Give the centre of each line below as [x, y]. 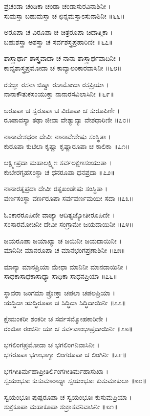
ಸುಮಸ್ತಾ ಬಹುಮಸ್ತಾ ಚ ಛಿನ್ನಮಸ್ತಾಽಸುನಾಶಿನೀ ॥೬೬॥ [64, 15]
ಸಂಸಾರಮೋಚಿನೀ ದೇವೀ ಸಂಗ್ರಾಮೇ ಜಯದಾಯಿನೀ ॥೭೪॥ [69, 224]
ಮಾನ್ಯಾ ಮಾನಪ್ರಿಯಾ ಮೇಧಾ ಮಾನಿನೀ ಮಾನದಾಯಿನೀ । [66, 266]
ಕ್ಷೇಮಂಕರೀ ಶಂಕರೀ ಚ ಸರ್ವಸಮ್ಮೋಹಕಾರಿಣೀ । [56, 319]
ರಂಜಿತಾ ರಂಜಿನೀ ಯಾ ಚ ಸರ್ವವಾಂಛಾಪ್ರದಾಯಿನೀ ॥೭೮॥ [69, 328]
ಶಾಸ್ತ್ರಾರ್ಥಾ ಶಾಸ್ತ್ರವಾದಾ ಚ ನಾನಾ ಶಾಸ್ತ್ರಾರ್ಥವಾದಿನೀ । [62, 58]
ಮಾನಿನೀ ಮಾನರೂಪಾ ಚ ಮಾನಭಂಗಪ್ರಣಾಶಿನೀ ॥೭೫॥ [65, 250]
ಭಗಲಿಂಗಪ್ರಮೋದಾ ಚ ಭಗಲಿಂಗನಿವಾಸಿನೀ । [52, 345]
